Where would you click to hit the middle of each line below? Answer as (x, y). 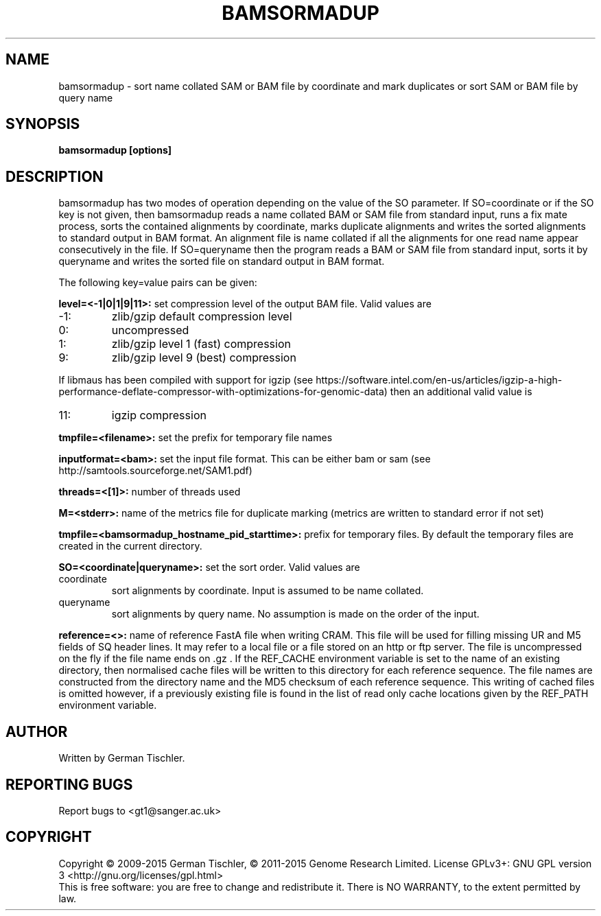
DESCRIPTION (55, 176)
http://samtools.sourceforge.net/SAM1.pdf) (155, 471)
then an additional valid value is (461, 392)
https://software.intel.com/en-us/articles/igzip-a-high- (439, 380)
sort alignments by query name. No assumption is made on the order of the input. (295, 614)
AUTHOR (37, 731)
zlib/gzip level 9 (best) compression (204, 358)
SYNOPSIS (43, 124)
